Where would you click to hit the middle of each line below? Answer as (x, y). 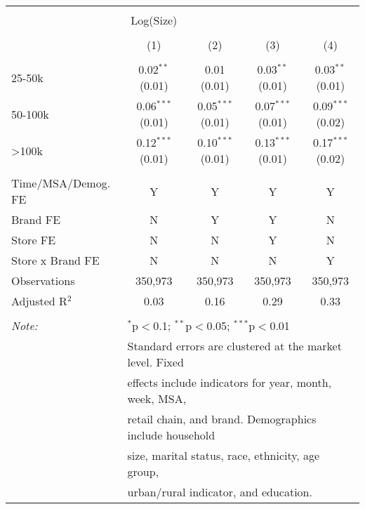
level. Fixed (155, 362)
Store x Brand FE (55, 260)
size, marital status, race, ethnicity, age (224, 455)
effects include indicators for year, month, (230, 382)
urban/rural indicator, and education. (220, 492)
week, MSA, (157, 398)
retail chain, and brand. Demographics (222, 419)
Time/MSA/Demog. (61, 183)
